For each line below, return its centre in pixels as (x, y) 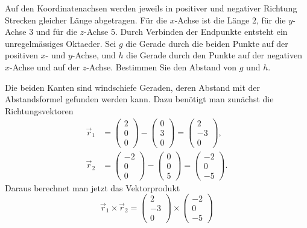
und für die (56, 32)
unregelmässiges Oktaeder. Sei (61, 43)
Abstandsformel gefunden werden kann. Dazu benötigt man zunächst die (139, 99)
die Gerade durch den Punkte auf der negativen (214, 55)
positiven (21, 55)
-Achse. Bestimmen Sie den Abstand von (162, 66)
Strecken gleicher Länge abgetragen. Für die (86, 20)
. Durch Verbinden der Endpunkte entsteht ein (201, 32)
